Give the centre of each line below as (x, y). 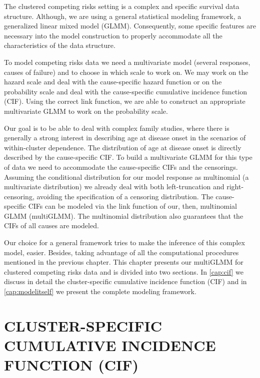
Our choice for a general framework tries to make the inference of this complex (124, 242)
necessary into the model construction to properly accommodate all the (113, 35)
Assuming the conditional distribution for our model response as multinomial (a (126, 177)
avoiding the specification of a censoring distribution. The (125, 196)
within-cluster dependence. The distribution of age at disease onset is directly (123, 147)
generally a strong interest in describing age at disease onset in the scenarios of (125, 138)
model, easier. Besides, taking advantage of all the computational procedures (121, 252)
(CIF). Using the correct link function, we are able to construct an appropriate (125, 101)
